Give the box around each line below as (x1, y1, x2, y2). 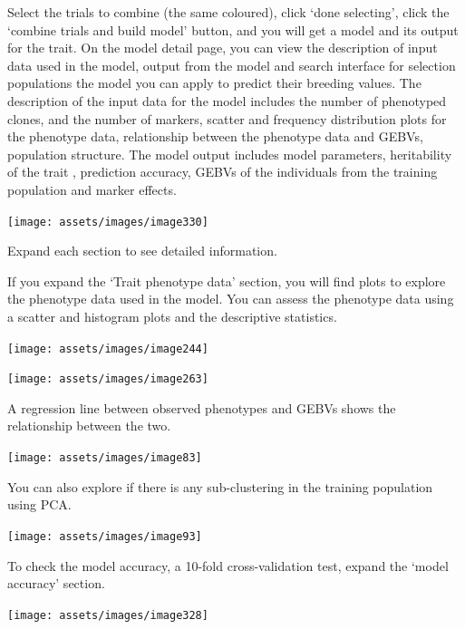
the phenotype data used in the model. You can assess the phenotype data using (7, 289, 454, 308)
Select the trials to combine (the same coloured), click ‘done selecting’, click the (7, 3, 450, 21)
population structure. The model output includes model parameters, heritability (7, 144, 452, 163)
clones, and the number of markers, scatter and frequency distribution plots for (7, 109, 447, 128)
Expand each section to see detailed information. (7, 241, 277, 260)
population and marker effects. (7, 179, 177, 198)
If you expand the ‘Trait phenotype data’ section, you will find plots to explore (7, 271, 446, 290)
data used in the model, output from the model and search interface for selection (7, 55, 456, 74)
